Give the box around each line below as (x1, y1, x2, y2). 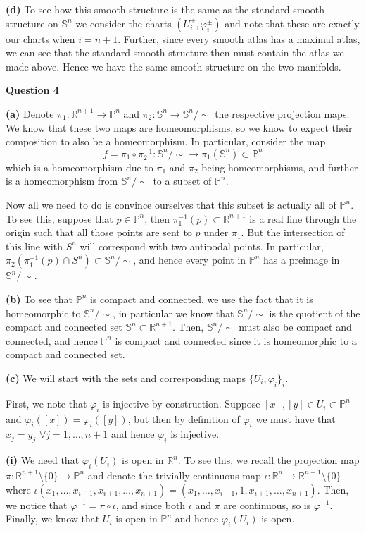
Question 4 (6, 82, 59, 97)
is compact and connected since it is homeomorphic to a (115, 333, 357, 348)
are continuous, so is (223, 497, 311, 512)
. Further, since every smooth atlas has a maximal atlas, (118, 31, 360, 46)
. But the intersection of (241, 225, 345, 240)
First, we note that (6, 396, 87, 410)
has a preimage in (263, 252, 340, 267)
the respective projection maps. (215, 106, 350, 121)
